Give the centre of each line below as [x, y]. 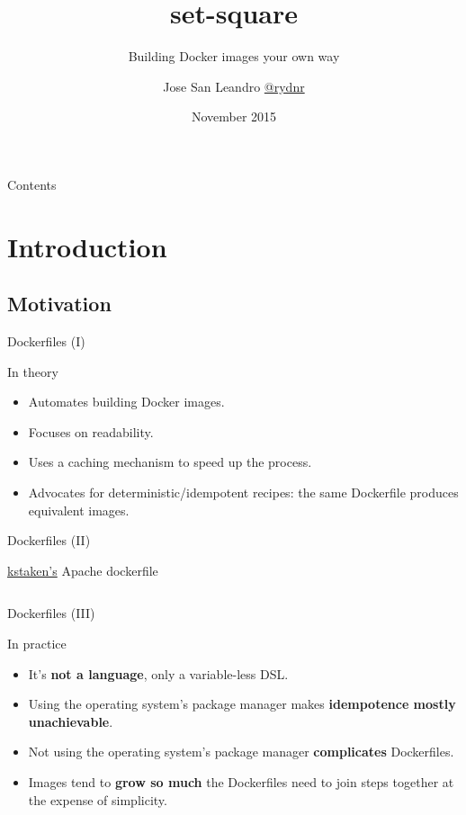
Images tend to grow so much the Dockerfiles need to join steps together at [241, 781]
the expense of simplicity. [98, 799]
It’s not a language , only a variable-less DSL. [158, 673]
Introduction [87, 246]
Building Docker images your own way [234, 56]
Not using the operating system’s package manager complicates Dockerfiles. [241, 752]
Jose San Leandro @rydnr [234, 86]
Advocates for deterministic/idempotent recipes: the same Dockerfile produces [243, 493]
